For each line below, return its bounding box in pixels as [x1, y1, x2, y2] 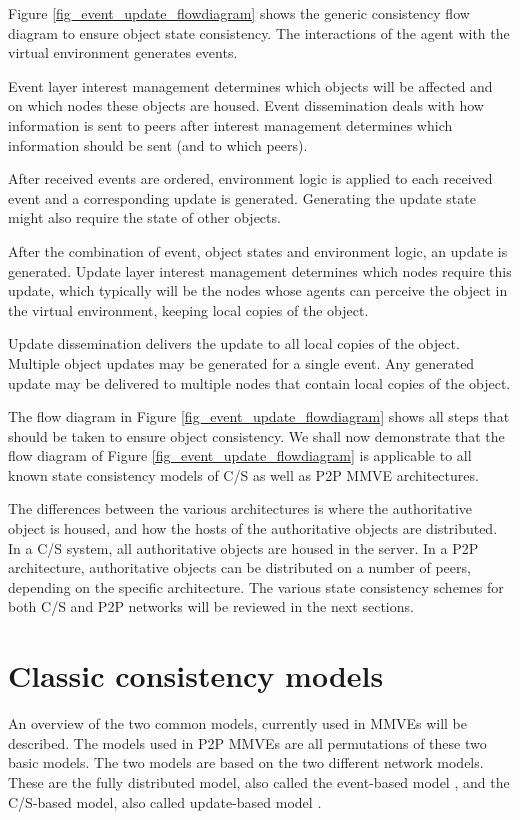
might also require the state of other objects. [8, 207, 281, 228]
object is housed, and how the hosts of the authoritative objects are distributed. [8, 518, 498, 539]
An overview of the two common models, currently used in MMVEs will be [8, 713, 468, 734]
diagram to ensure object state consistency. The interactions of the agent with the [8, 22, 510, 43]
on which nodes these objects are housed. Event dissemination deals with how [8, 95, 484, 116]
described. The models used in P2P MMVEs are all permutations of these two [8, 732, 487, 753]
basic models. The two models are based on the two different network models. [8, 752, 484, 773]
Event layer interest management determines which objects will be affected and [8, 75, 493, 96]
